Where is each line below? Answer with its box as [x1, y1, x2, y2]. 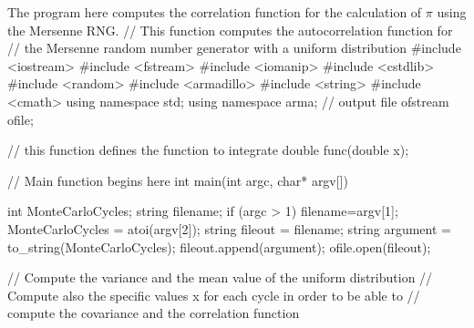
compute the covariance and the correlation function [7, 303, 300, 323]
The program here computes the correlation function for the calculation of [7, 3, 422, 21]
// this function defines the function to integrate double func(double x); [7, 140, 409, 159]
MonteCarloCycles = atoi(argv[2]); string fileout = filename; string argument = [7, 219, 451, 238]
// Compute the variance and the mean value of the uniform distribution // [7, 268, 433, 287]
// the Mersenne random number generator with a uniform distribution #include [7, 38, 461, 57]
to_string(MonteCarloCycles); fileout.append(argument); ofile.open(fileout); [7, 237, 431, 256]
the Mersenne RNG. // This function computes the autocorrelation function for [7, 20, 453, 39]
